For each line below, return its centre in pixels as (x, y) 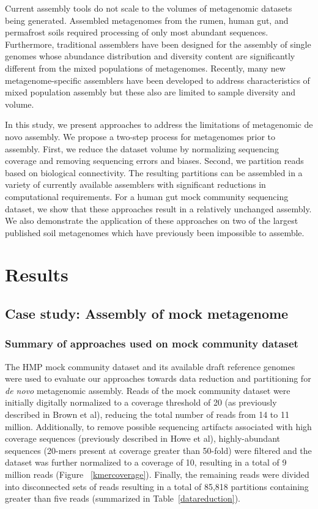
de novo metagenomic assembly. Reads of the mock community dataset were (148, 390)
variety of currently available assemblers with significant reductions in (135, 184)
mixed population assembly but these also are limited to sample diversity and (150, 92)
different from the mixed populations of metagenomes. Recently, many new (145, 68)
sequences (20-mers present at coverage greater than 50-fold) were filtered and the (158, 450)
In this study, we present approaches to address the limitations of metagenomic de (159, 124)
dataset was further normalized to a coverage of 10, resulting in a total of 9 (146, 462)
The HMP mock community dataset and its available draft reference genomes (150, 366)
